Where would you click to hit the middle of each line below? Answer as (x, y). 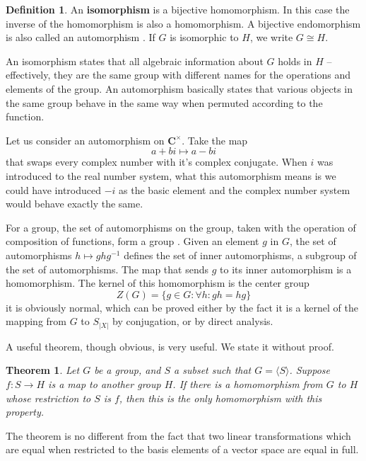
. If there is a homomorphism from (248, 383)
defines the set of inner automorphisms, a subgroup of (240, 255)
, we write (271, 37)
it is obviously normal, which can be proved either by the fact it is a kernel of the (182, 307)
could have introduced (54, 189)
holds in (295, 61)
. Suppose (310, 370)
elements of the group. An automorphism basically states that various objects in (179, 88)
